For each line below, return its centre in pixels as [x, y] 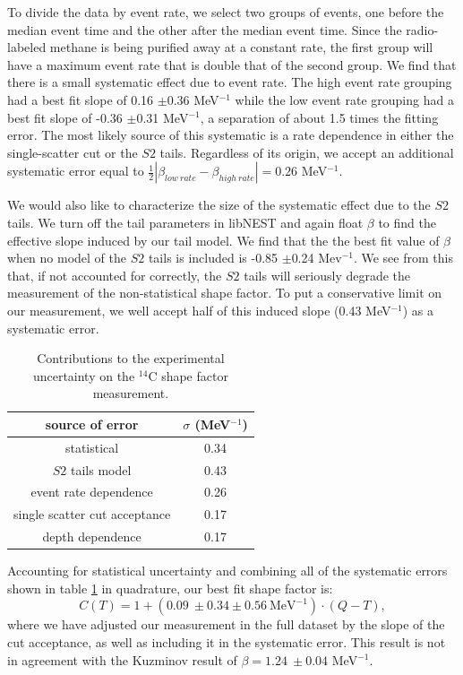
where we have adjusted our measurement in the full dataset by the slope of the [226, 624]
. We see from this [403, 258]
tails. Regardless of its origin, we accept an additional [307, 152]
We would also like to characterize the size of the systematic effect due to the [219, 205]
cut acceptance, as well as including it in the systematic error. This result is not [227, 641]
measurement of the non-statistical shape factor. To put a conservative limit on [225, 293]
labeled [27, 47]
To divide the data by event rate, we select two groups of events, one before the [226, 12]
